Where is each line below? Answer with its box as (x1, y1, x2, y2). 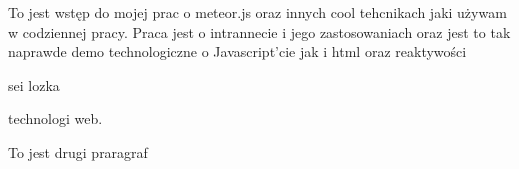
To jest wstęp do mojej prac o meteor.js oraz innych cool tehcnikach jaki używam (8, 2, 507, 22)
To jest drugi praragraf (8, 141, 148, 162)
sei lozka (8, 74, 60, 95)
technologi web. (8, 108, 103, 129)
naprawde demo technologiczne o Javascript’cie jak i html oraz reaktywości (8, 41, 467, 62)
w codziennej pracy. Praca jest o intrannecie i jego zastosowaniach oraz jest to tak (8, 21, 511, 42)
